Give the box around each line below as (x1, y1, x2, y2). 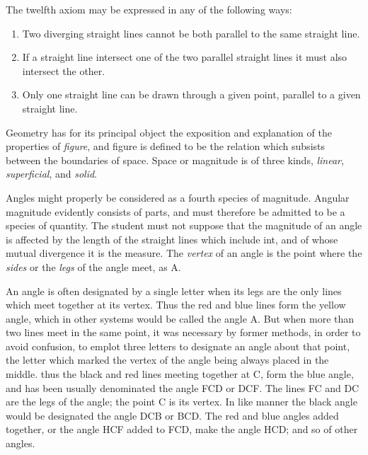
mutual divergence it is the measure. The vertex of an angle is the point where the (6, 246, 362, 260)
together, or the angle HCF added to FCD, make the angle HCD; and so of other (6, 422, 358, 437)
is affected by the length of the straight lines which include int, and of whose (6, 231, 338, 246)
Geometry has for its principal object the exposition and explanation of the (6, 125, 332, 139)
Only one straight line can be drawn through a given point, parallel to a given (22, 87, 361, 102)
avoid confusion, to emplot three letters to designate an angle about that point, (6, 338, 350, 353)
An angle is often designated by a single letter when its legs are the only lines (6, 283, 342, 298)
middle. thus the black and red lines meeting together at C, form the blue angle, (6, 367, 354, 381)
